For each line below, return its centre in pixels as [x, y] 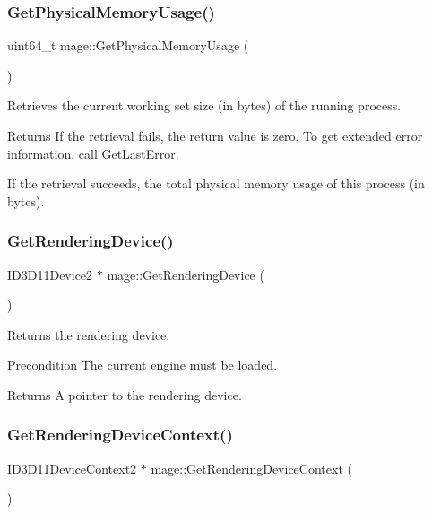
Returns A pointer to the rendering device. [125, 394]
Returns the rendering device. [89, 334]
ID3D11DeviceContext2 [72, 468]
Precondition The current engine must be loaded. [143, 365]
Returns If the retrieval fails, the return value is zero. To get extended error [215, 135]
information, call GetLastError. [93, 153]
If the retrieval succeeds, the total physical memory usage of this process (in [216, 183]
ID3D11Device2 [50, 274]
